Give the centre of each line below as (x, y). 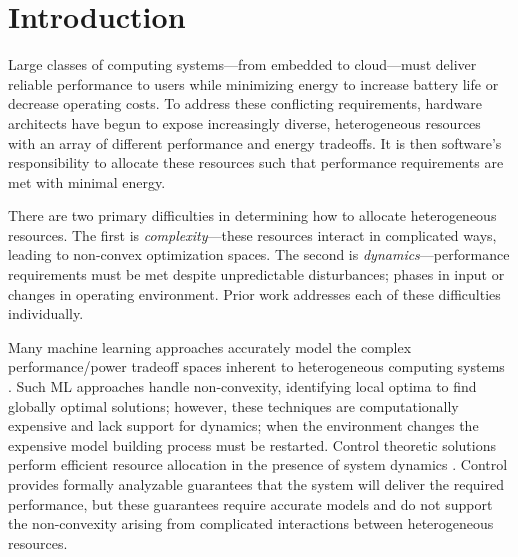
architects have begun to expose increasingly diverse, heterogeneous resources (244, 122)
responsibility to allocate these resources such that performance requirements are (256, 162)
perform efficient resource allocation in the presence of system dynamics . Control (258, 464)
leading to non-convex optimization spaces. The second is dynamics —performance (259, 254)
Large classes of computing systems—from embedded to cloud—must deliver (242, 64)
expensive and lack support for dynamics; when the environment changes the (243, 425)
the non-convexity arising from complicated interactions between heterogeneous (251, 523)
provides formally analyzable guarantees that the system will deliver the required (256, 484)
